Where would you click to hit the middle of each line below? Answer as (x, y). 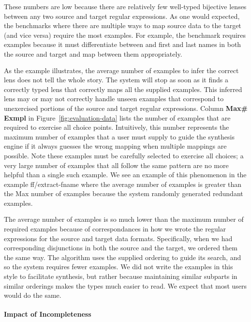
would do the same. (33, 295)
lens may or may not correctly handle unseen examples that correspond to (114, 99)
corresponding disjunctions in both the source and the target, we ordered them (121, 248)
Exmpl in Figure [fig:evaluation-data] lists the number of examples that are (117, 117)
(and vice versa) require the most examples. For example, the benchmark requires (125, 35)
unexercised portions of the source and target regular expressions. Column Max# (126, 108)
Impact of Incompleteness (48, 314)
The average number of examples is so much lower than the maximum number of (124, 219)
